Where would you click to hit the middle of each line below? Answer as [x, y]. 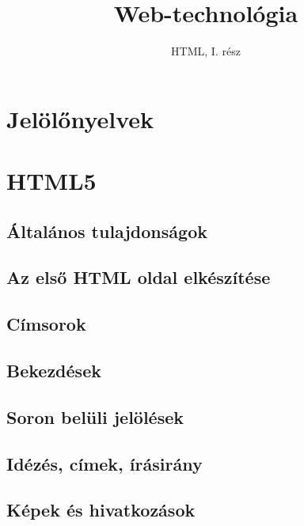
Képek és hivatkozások [101, 510]
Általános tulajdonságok [107, 231]
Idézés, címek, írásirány [104, 463]
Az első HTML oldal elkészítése [139, 277]
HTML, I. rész [206, 51]
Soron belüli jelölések [95, 416]
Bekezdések [54, 371]
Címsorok [46, 324]
